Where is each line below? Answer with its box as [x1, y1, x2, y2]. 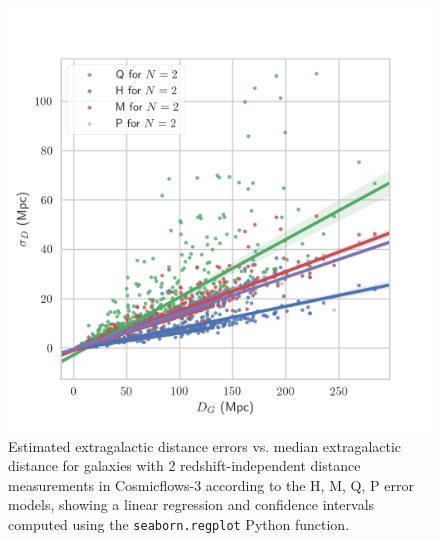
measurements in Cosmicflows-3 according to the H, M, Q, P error [8, 474, 414, 495]
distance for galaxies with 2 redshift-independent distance [8, 455, 361, 476]
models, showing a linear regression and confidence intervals [8, 494, 375, 515]
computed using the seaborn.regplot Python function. [8, 513, 350, 534]
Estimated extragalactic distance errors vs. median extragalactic [8, 435, 402, 456]
